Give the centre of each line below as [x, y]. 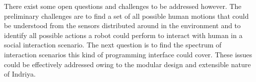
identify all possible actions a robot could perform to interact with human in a [123, 35]
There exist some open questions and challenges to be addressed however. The [123, 6]
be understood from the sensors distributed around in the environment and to [123, 25]
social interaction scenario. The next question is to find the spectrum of [113, 45]
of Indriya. [20, 74]
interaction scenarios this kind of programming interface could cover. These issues [128, 54]
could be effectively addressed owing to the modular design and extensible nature [128, 64]
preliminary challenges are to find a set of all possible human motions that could [127, 16]
